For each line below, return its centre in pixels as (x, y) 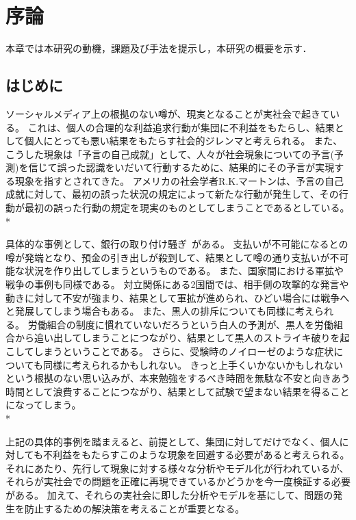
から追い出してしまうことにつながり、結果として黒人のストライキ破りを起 (182, 338)
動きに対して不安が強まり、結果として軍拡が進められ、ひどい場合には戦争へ (178, 297)
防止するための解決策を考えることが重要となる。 (135, 508)
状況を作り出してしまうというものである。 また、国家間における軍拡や (184, 271)
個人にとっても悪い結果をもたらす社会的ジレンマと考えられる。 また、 (183, 141)
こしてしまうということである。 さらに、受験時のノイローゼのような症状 (170, 351)
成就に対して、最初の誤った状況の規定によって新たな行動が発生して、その (172, 194)
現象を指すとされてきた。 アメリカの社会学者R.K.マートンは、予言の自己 (179, 180)
